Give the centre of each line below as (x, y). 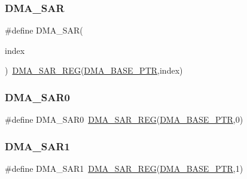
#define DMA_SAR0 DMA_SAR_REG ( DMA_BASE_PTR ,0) (124, 119)
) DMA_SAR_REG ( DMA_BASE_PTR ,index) (94, 70)
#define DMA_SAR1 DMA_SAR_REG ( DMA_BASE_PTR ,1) (124, 169)
